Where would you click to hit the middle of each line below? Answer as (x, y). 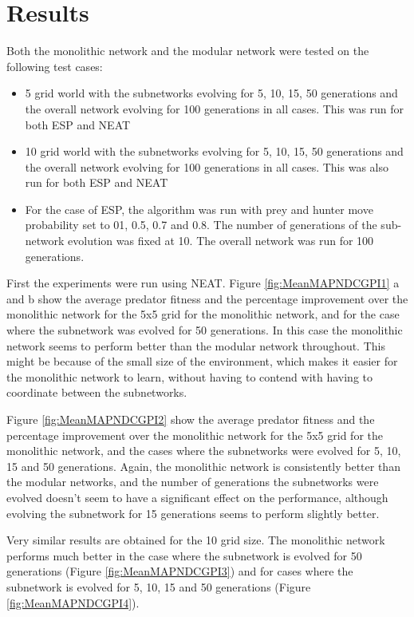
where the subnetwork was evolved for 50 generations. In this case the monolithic (205, 330)
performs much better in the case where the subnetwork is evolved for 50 (184, 555)
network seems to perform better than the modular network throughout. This (196, 345)
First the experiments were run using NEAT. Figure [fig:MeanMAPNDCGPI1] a (203, 283)
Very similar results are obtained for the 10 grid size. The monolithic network (196, 540)
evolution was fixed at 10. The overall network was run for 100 (221, 241)
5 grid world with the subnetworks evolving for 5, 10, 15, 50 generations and (211, 93)
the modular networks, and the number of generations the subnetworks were (193, 482)
